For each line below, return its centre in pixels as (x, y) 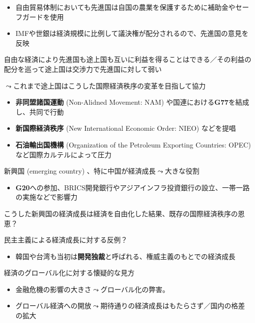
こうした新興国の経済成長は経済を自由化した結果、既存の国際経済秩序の (121, 213)
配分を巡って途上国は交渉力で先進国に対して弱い (83, 69)
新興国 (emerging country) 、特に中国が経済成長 (80, 171)
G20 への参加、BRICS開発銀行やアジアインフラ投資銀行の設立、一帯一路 (133, 187)
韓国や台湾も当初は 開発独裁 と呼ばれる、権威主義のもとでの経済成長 (126, 256)
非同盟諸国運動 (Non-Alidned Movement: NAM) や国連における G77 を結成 (132, 102)
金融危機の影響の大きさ (53, 289)
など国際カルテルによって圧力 (63, 154)
